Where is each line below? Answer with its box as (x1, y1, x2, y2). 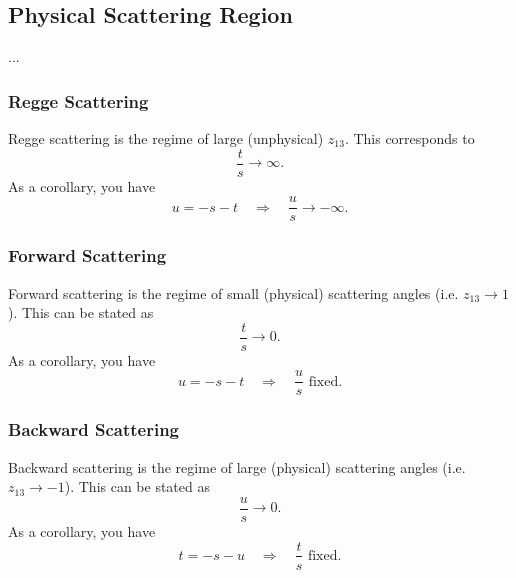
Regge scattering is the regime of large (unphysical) (8, 128, 324, 149)
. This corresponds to (344, 128, 475, 149)
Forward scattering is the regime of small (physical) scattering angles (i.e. (8, 282, 459, 303)
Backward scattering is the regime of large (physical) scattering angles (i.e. (8, 456, 466, 477)
